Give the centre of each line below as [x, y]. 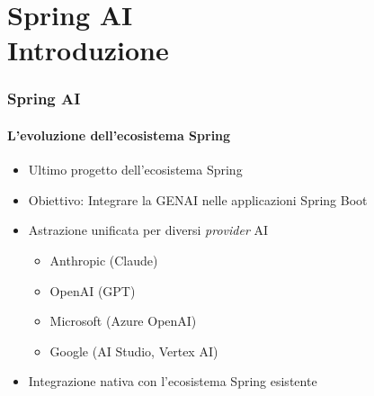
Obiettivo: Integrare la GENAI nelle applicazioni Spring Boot [198, 199]
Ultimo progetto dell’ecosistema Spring [135, 170]
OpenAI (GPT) [93, 290]
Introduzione [88, 50]
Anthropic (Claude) [104, 260]
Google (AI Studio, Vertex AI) [134, 351]
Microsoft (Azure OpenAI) [123, 321]
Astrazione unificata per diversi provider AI [148, 230]
